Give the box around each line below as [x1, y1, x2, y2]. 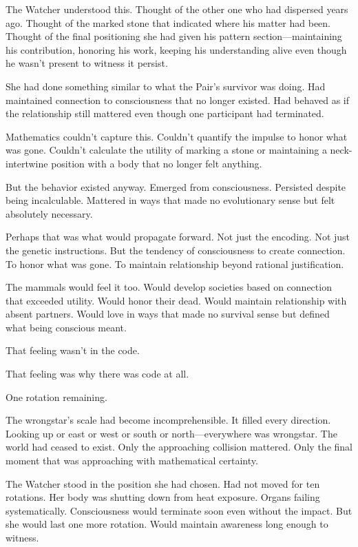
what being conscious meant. [6, 320, 127, 334]
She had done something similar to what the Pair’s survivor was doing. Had [6, 79, 326, 93]
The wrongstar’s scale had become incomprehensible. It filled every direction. [6, 413, 331, 427]
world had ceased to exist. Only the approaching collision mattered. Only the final [6, 440, 352, 454]
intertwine [6, 156, 48, 170]
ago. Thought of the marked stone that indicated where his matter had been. [6, 15, 330, 30]
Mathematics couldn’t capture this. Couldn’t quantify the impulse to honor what [6, 129, 348, 143]
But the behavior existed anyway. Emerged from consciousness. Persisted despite [6, 179, 346, 194]
